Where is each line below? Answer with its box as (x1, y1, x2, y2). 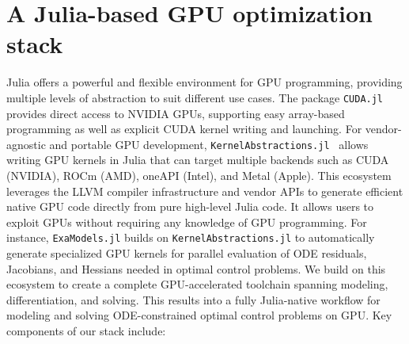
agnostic (6, 136, 46, 152)
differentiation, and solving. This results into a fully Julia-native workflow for (6, 291, 381, 308)
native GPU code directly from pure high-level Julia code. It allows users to (6, 198, 374, 215)
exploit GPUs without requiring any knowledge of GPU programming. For (6, 213, 367, 230)
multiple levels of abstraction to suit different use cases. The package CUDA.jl (6, 89, 384, 105)
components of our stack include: (6, 323, 166, 338)
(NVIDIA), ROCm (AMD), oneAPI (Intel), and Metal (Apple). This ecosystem (6, 167, 392, 183)
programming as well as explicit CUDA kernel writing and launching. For (6, 120, 362, 137)
